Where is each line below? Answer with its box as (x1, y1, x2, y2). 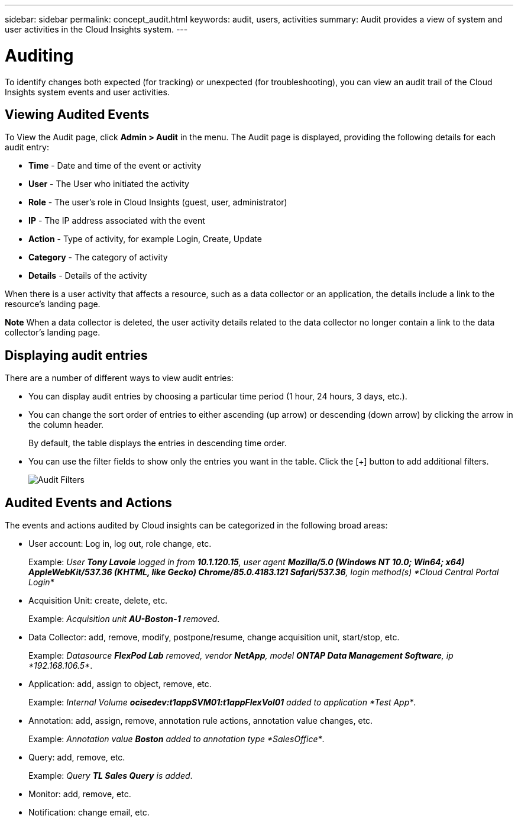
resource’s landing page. (5, 299, 101, 310)
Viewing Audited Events (5, 107, 150, 122)
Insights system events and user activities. (5, 86, 170, 97)
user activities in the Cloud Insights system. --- (5, 24, 188, 34)
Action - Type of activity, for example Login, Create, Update (28, 234, 262, 244)
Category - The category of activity (28, 252, 168, 263)
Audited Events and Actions (5, 495, 172, 510)
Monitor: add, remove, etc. (28, 789, 131, 800)
